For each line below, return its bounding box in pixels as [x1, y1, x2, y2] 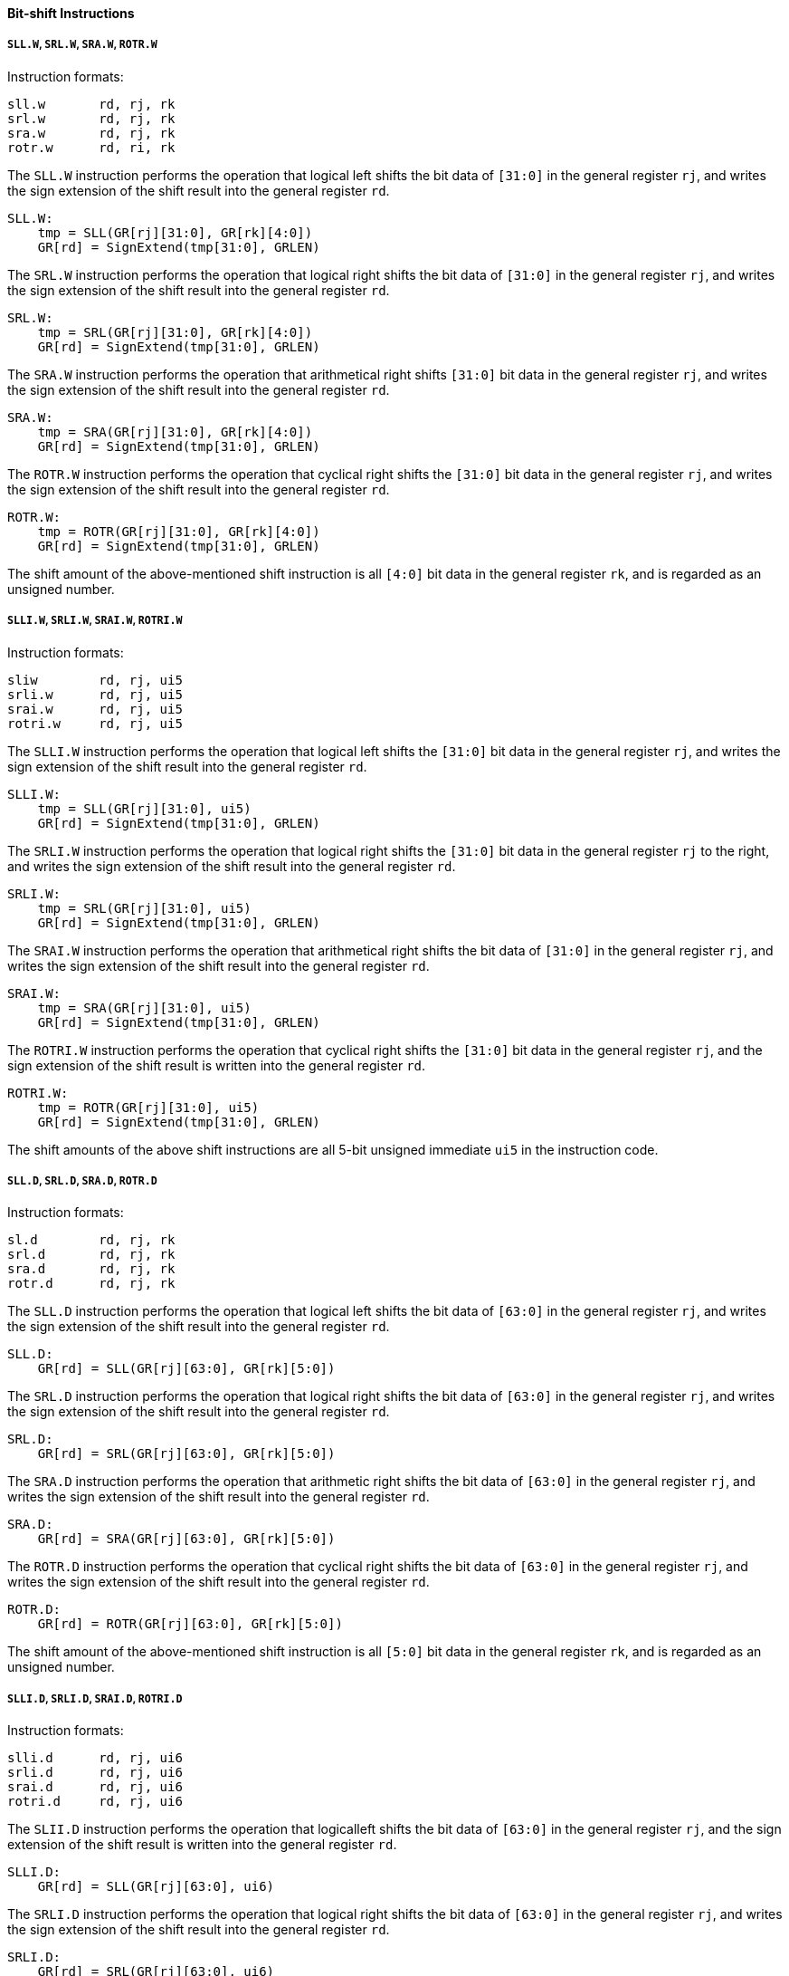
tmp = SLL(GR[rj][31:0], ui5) [37, 801, 252, 816]
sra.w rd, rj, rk [7, 125, 176, 140]
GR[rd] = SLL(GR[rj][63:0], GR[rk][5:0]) [37, 1361, 336, 1376]
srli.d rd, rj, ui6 [7, 1765, 183, 1780]
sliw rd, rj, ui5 [7, 672, 183, 687]
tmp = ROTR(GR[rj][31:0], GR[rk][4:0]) [37, 523, 320, 539]
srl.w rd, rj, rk [7, 110, 176, 126]
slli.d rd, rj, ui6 [7, 1751, 183, 1766]
